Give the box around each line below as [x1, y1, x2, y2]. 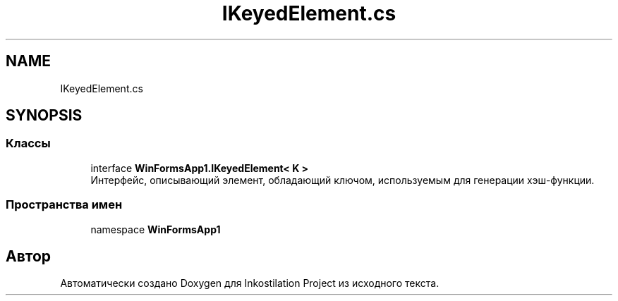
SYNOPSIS [6, 106, 83, 125]
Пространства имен [6, 197, 123, 212]
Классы [6, 136, 51, 151]
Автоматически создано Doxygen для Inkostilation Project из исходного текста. [60, 277, 440, 290]
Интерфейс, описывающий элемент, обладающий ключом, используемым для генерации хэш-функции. [90, 173, 595, 186]
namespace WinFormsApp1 [90, 223, 221, 235]
